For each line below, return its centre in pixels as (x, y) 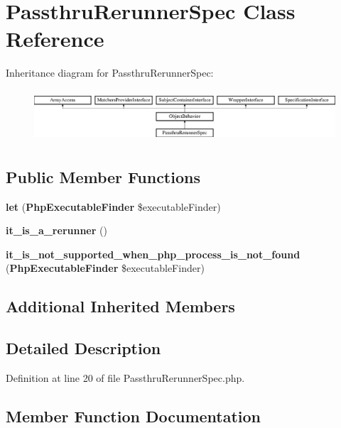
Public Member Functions (103, 176)
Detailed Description (83, 348)
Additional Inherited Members (120, 306)
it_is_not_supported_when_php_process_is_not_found (153, 254)
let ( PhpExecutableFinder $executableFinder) (113, 206)
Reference (55, 39)
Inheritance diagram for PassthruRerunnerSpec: (110, 73)
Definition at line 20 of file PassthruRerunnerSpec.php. (125, 377)
